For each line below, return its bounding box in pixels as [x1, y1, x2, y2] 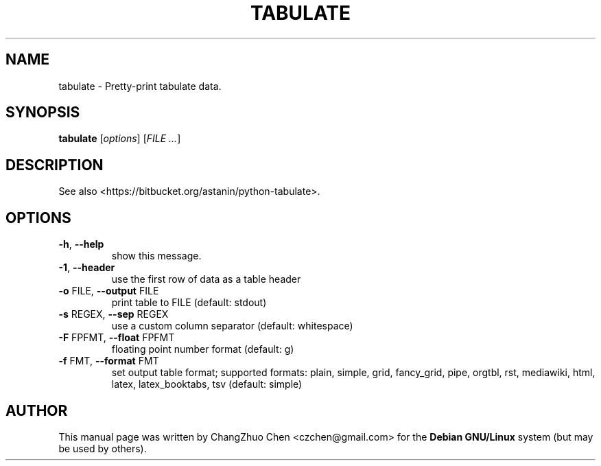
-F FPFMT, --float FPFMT [58, 331, 175, 344]
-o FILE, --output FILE [58, 285, 159, 297]
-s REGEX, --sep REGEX [58, 308, 169, 321]
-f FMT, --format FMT [58, 355, 159, 367]
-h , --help [58, 238, 104, 251]
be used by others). [58, 442, 147, 454]
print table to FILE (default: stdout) [111, 296, 267, 309]
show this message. [111, 250, 202, 262]
